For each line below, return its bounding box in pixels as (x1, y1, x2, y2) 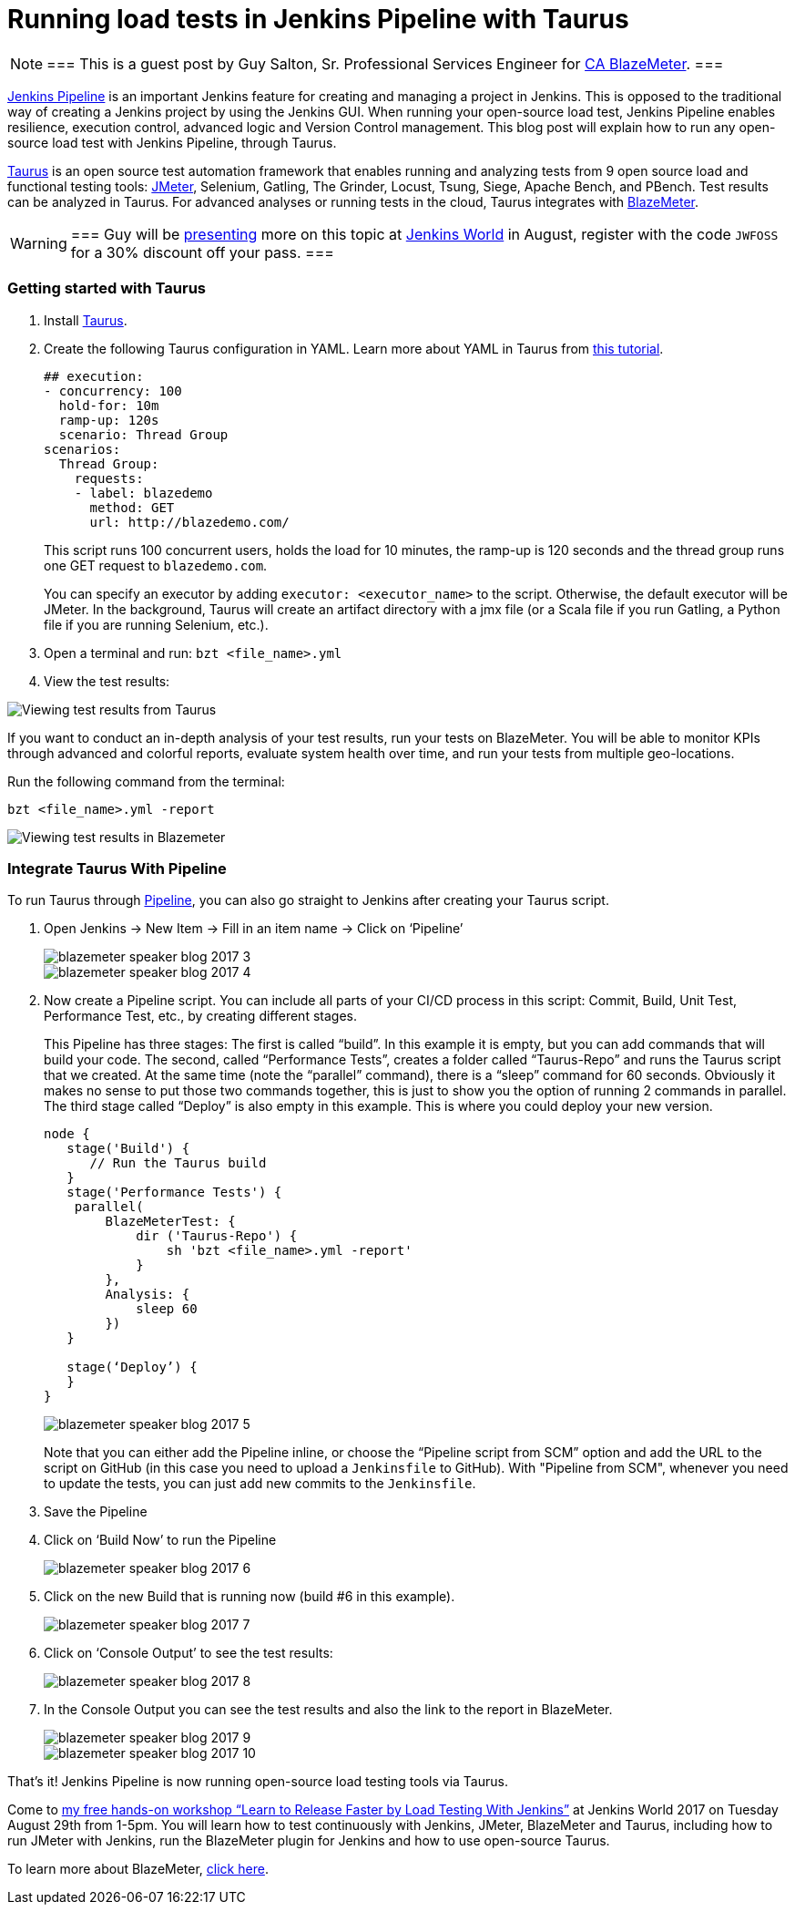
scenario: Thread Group (58, 427, 229, 442)
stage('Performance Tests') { (66, 1185, 282, 1200)
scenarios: (44, 441, 121, 457)
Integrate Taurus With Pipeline (7, 858, 227, 878)
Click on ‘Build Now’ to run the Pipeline (44, 1532, 277, 1548)
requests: (74, 470, 144, 486)
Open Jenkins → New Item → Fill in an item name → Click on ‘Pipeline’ (44, 920, 464, 937)
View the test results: (44, 673, 170, 689)
